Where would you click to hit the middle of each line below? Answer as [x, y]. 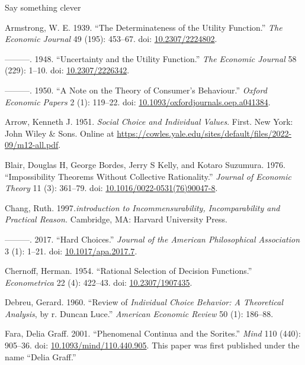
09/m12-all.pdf [32, 145]
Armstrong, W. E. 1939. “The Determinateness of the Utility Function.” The [144, 27]
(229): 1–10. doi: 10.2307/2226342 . [67, 70]
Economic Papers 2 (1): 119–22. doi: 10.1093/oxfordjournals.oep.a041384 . [138, 101]
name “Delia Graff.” [41, 356]
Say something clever [43, 7]
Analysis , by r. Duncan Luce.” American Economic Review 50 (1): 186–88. [139, 313]
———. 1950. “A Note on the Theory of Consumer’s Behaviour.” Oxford [136, 90]
